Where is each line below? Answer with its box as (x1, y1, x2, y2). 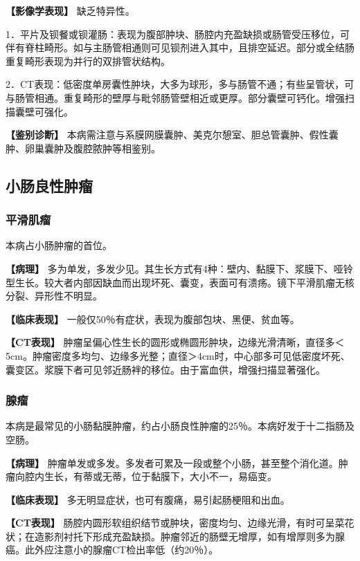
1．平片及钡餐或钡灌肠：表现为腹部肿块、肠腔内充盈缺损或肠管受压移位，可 (6, 26, 350, 41)
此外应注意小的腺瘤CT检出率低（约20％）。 (24, 542, 219, 557)
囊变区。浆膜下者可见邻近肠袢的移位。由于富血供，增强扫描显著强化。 (6, 362, 325, 376)
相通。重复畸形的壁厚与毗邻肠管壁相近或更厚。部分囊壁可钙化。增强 (34, 90, 345, 104)
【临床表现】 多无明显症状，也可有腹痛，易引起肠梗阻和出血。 (6, 492, 290, 506)
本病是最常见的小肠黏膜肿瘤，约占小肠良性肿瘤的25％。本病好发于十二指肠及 (6, 419, 354, 433)
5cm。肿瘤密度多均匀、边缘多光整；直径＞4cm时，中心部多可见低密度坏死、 (6, 348, 350, 362)
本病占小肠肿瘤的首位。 (6, 238, 112, 252)
